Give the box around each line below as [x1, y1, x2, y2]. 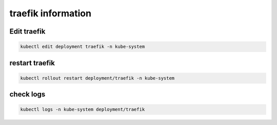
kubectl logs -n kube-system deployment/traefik [20, 107, 145, 112]
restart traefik [9, 59, 55, 67]
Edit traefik [9, 27, 46, 36]
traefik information [9, 8, 92, 19]
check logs [9, 90, 46, 99]
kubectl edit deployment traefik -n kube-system [20, 44, 145, 49]
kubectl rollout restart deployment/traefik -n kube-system [20, 75, 175, 81]
